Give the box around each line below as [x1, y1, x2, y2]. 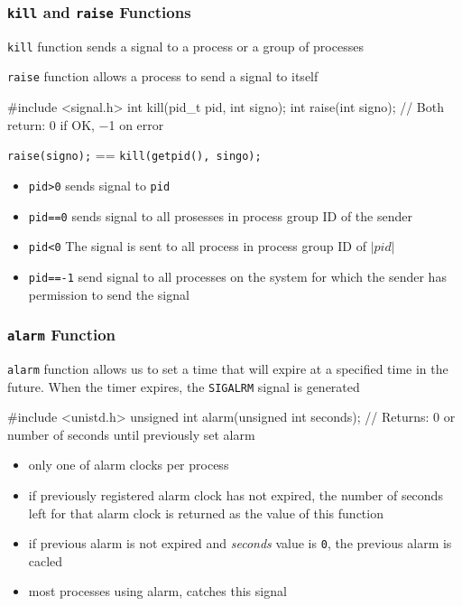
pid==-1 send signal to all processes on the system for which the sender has [28, 266, 447, 285]
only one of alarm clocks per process [28, 455, 229, 474]
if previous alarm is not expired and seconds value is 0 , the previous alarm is [28, 534, 452, 553]
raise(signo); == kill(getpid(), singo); [7, 145, 262, 164]
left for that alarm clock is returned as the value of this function [28, 503, 383, 522]
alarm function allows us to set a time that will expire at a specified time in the [7, 359, 448, 378]
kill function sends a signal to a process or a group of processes [7, 36, 364, 55]
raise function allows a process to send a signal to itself [7, 67, 319, 86]
